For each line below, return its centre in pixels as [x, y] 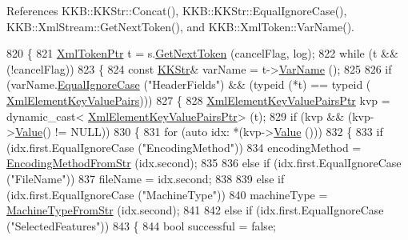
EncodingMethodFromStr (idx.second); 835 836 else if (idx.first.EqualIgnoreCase [204, 163]
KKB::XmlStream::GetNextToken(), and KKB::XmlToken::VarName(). [180, 26]
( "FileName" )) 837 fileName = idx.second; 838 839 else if [146, 178]
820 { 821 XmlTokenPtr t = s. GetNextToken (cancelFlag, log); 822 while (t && [202, 53]
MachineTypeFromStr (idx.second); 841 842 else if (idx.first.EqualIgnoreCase [195, 210]
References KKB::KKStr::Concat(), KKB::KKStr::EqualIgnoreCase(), [177, 10]
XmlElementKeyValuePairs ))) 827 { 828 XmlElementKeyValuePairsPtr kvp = [198, 100]
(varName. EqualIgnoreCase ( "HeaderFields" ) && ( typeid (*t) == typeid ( [189, 84]
